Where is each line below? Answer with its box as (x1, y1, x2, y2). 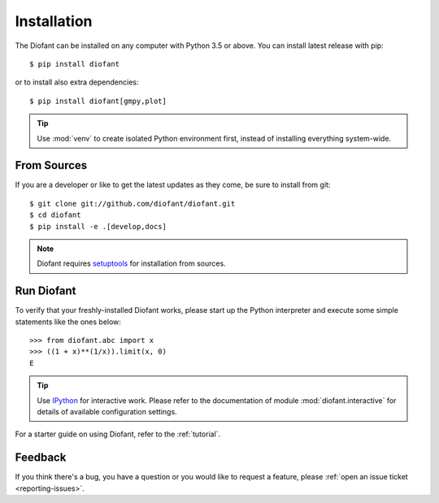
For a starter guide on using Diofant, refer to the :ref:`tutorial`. (15, 429, 221, 439)
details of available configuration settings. (37, 407, 178, 416)
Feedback (15, 451, 67, 465)
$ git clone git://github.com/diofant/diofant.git (29, 199, 236, 208)
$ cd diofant (29, 210, 81, 219)
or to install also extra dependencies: (15, 77, 139, 87)
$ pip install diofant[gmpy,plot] (29, 96, 167, 106)
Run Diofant (15, 284, 76, 298)
